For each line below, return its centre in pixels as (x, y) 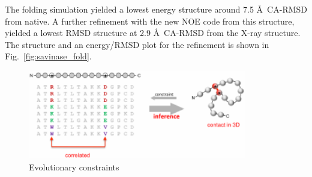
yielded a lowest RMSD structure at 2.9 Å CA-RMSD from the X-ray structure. (153, 33)
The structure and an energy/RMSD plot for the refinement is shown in (137, 44)
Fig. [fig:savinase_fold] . (48, 56)
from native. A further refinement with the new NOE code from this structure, (150, 21)
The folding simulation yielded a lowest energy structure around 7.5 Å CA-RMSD (156, 9)
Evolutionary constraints (74, 166)
